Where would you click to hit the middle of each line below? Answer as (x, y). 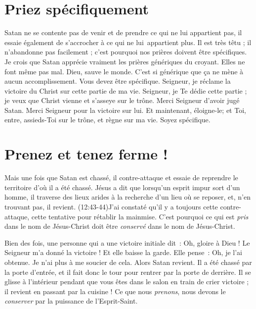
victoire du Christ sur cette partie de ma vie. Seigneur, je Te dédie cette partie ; (126, 90)
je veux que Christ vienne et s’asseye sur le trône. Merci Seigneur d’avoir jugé (122, 100)
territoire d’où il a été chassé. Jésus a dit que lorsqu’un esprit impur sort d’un (122, 187)
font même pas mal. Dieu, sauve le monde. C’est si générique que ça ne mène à (124, 71)
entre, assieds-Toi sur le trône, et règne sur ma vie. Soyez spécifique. (107, 120)
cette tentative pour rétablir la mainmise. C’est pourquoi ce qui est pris (140, 216)
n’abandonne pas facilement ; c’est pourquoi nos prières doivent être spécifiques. (126, 52)
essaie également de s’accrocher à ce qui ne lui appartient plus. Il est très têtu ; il (128, 42)
